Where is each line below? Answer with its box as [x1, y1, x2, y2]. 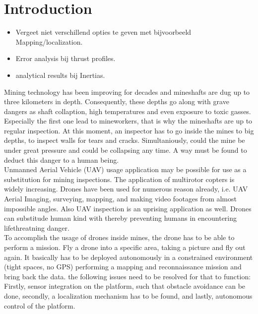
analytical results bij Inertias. [15, 69, 105, 80]
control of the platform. [4, 300, 75, 311]
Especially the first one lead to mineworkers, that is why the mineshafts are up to [4, 116, 253, 126]
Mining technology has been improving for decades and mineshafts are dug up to [4, 86, 250, 97]
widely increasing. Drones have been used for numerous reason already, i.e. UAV [4, 184, 248, 194]
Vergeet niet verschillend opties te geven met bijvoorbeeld [15, 27, 192, 37]
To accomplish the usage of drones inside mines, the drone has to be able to [4, 232, 235, 243]
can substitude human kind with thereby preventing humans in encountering [4, 213, 237, 223]
